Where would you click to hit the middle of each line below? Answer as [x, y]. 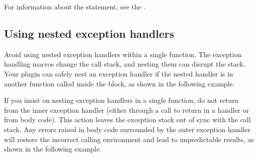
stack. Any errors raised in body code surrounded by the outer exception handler [128, 129]
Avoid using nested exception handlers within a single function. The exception [123, 54]
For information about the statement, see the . [75, 6]
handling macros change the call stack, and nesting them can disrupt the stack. [125, 64]
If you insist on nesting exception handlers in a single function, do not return [121, 100]
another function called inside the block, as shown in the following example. [119, 83]
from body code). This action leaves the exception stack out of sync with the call [128, 119]
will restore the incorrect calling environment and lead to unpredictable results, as [129, 139]
